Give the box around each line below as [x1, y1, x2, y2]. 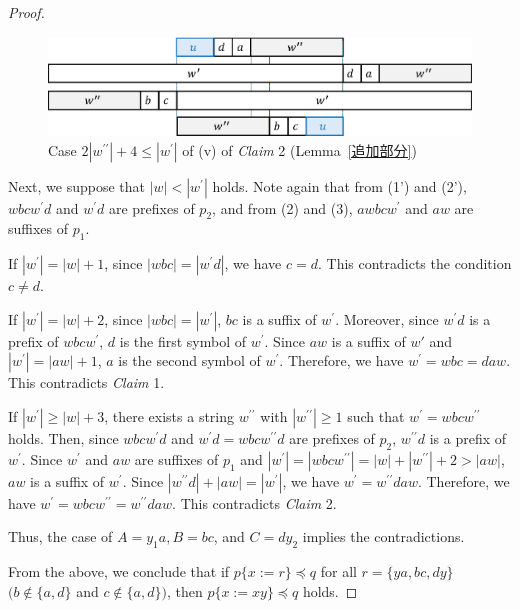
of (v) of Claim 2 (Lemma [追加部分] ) [182, 139, 417, 160]
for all [320, 561, 357, 582]
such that [347, 406, 405, 427]
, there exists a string [104, 406, 235, 427]
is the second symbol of [118, 350, 261, 371]
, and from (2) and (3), [212, 197, 353, 218]
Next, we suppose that [8, 175, 146, 196]
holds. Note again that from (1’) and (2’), [212, 175, 467, 196]
